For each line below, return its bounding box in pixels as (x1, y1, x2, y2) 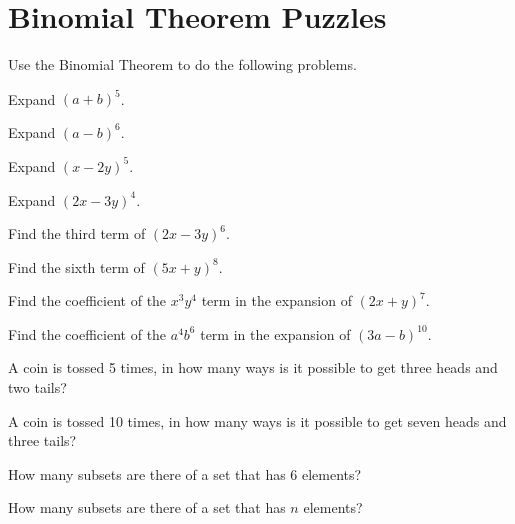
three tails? (8, 430, 77, 451)
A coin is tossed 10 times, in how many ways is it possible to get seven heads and (8, 410, 507, 431)
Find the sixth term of (8, 256, 145, 277)
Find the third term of (8, 223, 146, 244)
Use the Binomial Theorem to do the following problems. (8, 54, 357, 75)
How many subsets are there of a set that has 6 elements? (8, 463, 362, 484)
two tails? (8, 377, 67, 398)
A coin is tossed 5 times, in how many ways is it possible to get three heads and (8, 357, 498, 378)
